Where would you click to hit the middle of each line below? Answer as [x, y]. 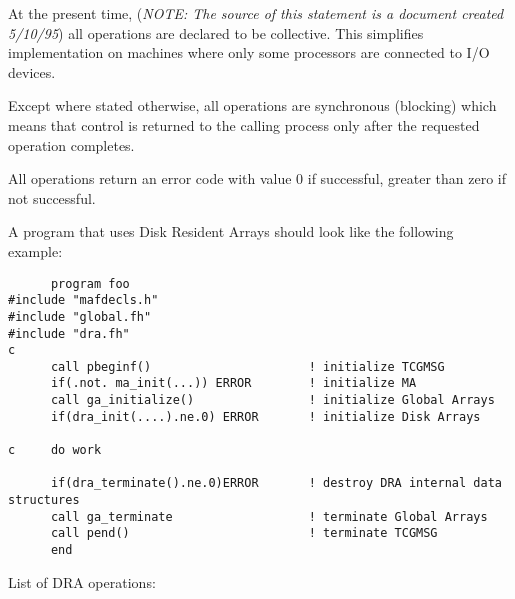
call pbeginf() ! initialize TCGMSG [247, 366]
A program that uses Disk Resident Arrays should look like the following [231, 231]
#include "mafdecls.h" [83, 300]
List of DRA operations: [82, 581]
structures [44, 500]
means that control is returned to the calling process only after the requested [244, 124]
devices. [32, 71]
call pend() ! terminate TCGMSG [244, 533]
